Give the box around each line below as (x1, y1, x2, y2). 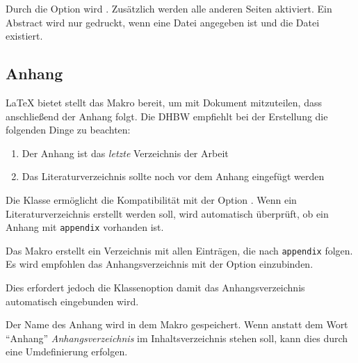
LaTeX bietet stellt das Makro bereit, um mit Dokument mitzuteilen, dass (6, 95, 322, 109)
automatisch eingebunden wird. (6, 293, 139, 308)
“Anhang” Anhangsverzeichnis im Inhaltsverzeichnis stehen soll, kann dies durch (6, 330, 348, 345)
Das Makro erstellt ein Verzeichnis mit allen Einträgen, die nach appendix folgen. (6, 243, 353, 257)
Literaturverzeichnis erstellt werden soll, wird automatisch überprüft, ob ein (6, 206, 329, 220)
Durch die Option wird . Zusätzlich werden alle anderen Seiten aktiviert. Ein (6, 1, 332, 15)
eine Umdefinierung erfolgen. (6, 344, 128, 359)
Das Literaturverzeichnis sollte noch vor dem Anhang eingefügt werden (22, 169, 325, 184)
